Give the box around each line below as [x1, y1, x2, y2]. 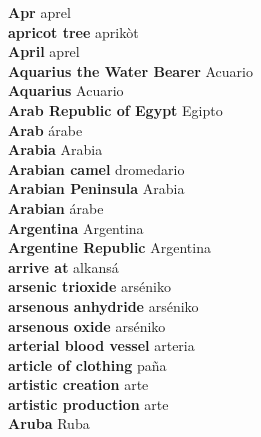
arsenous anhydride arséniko [8, 295, 199, 316]
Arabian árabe [8, 197, 104, 218]
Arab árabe [8, 119, 83, 140]
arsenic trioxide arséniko [8, 276, 171, 297]
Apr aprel [8, 2, 71, 22]
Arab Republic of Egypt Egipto [8, 99, 223, 120]
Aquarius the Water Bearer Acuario [8, 60, 253, 81]
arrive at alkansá [8, 256, 119, 277]
